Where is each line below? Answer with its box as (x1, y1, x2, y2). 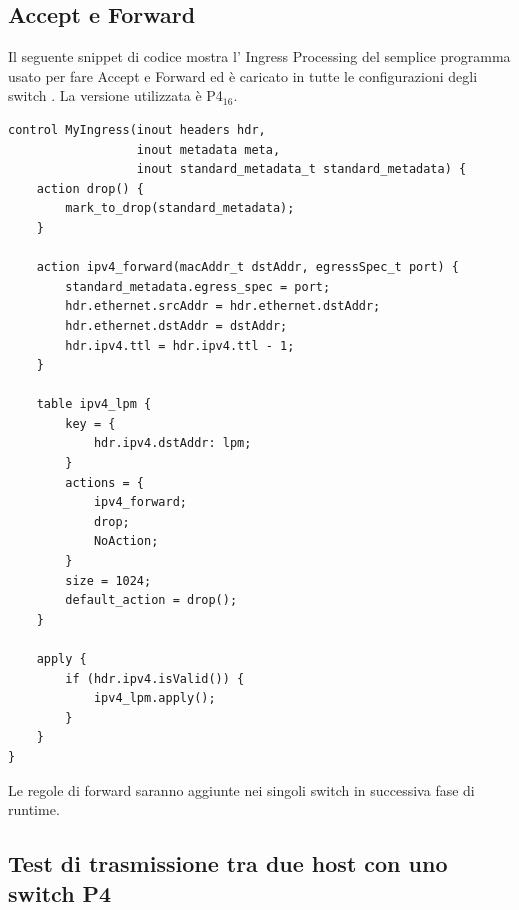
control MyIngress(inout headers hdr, (8, 122, 266, 137)
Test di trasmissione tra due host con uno (8, 848, 448, 879)
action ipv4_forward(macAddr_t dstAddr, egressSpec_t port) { (36, 260, 460, 275)
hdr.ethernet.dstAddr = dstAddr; (65, 318, 288, 333)
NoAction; (93, 534, 159, 549)
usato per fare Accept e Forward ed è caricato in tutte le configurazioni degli (8, 65, 478, 86)
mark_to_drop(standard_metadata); (65, 201, 295, 216)
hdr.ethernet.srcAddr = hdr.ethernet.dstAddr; (65, 299, 381, 314)
